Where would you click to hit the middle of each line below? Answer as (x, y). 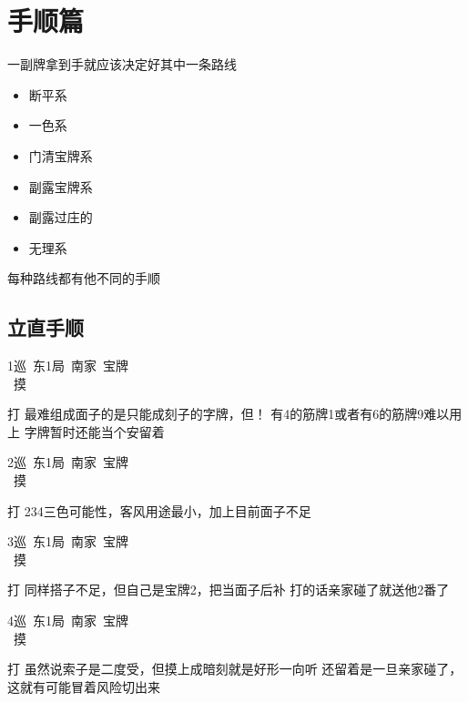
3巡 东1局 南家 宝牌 (68, 541)
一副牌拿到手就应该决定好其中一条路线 (122, 64)
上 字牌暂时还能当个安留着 (86, 431)
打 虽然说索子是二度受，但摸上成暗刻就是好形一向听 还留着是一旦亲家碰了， (235, 669)
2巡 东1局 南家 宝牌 (68, 462)
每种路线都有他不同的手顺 (84, 278)
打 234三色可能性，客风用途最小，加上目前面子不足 (159, 510)
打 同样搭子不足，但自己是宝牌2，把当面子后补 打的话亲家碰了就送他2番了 (229, 590)
